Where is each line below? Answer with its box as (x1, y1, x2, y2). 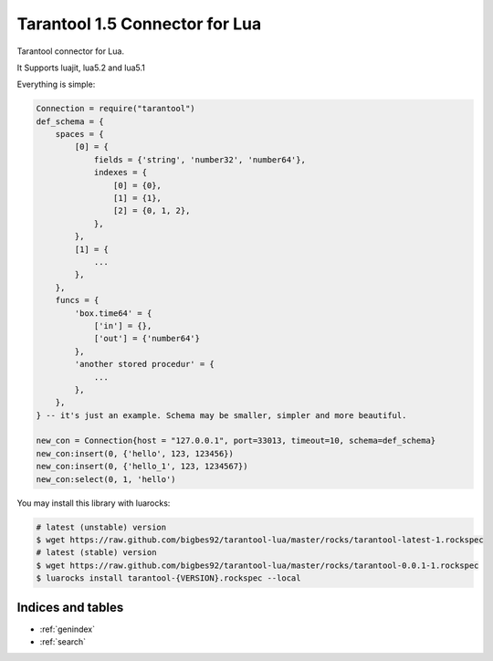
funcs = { (55, 295, 100, 306)
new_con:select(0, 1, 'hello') (36, 474, 177, 484)
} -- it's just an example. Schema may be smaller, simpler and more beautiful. (36, 410, 407, 420)
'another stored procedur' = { (74, 359, 215, 370)
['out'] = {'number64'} (93, 333, 201, 344)
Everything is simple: (16, 79, 96, 90)
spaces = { (55, 129, 104, 140)
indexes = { (93, 167, 148, 178)
